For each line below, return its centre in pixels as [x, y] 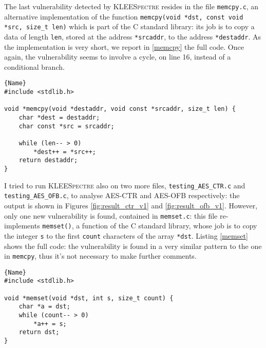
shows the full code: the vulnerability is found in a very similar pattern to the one [133, 246]
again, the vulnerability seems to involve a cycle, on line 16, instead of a [118, 57]
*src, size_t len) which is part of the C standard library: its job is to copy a [129, 26]
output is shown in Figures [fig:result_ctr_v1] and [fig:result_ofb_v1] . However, [131, 205]
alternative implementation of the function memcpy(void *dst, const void [124, 16]
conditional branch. [34, 66]
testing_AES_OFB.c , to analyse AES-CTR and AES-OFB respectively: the [122, 195]
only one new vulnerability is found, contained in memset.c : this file [111, 215]
